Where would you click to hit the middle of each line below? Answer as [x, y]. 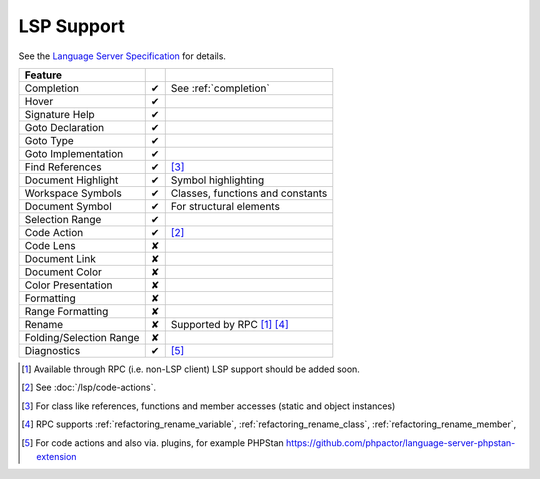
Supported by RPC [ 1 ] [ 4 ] [229, 324]
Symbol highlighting [217, 180]
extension [56, 456]
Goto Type [49, 140]
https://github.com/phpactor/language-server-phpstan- [400, 442]
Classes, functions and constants [249, 193]
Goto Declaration [64, 127]
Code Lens [50, 245]
